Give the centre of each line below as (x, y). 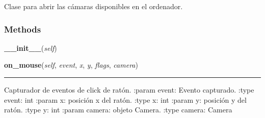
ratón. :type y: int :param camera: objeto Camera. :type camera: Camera (118, 110)
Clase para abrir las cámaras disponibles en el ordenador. (94, 6)
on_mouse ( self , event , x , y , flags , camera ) (71, 65)
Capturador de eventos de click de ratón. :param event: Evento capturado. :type (129, 90)
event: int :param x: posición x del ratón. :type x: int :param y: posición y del (125, 99)
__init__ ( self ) (31, 48)
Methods (23, 29)
